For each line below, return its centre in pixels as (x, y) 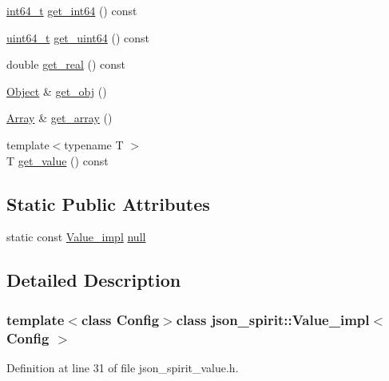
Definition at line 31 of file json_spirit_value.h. (123, 367)
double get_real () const (66, 64)
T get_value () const (58, 160)
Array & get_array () (60, 118)
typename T (94, 144)
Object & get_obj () (57, 91)
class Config (120, 319)
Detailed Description (94, 280)
